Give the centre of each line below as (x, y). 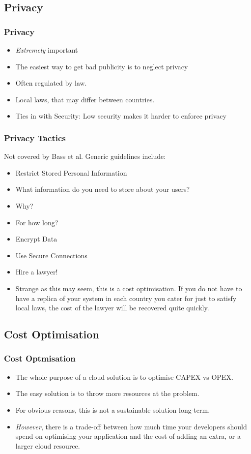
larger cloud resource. (48, 445)
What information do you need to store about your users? (103, 189)
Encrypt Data (36, 239)
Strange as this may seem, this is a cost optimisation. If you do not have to (129, 288)
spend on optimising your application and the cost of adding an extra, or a (128, 436)
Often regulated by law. (51, 83)
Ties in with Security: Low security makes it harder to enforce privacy (121, 116)
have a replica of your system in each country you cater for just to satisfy (126, 298)
